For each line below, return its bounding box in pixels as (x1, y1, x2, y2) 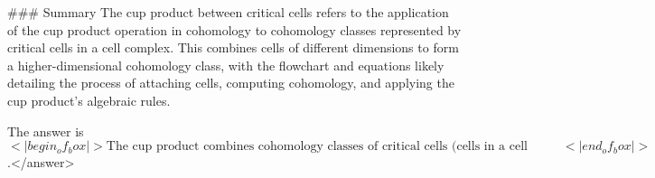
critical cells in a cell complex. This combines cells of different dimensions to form (7, 38, 459, 57)
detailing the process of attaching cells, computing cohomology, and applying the (7, 73, 454, 92)
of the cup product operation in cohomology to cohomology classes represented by (7, 20, 462, 39)
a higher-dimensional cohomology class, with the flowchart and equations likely (7, 55, 444, 74)
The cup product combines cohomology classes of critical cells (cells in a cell (106, 140, 528, 154)
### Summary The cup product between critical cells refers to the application (7, 3, 449, 21)
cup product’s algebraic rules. (7, 90, 171, 109)
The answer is (7, 121, 84, 140)
